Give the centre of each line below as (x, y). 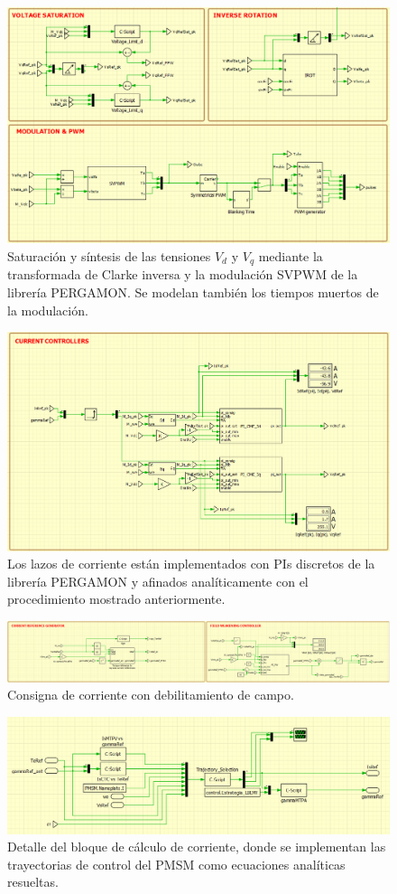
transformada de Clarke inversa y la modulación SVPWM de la (183, 274)
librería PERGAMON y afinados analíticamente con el (158, 581)
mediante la (291, 255)
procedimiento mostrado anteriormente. (116, 599)
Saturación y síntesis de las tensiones (109, 255)
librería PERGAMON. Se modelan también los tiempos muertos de (193, 292)
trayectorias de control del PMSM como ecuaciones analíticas (176, 864)
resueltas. (33, 882)
